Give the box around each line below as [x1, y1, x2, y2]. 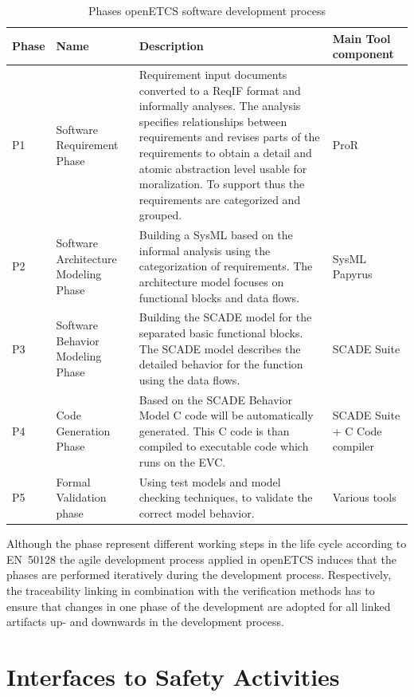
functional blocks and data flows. [139, 289, 299, 305]
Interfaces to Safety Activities [6, 660, 340, 692]
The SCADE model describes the [139, 340, 301, 356]
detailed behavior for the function [139, 356, 303, 372]
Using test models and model [139, 473, 281, 490]
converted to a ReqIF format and [139, 81, 301, 98]
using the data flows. [139, 371, 240, 388]
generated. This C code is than [139, 422, 290, 439]
